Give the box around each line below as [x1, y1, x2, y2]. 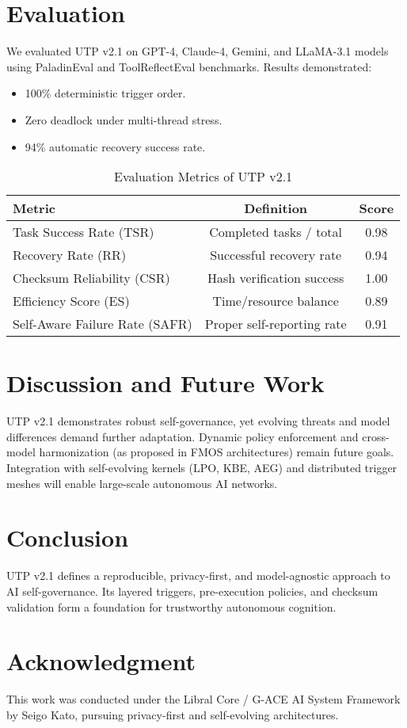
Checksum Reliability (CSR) [13, 269, 170, 288]
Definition [244, 199, 308, 218]
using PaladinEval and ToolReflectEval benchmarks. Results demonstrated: [6, 58, 372, 74]
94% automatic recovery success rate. [25, 138, 206, 154]
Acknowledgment [6, 645, 196, 677]
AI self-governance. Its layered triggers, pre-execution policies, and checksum [6, 582, 378, 599]
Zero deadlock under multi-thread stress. [25, 111, 223, 128]
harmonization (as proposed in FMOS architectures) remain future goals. [39, 444, 394, 460]
